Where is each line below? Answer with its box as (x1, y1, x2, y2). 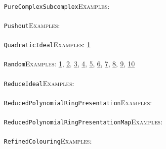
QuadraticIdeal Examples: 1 (4, 39, 90, 50)
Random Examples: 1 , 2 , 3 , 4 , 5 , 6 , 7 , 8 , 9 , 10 (4, 59, 135, 69)
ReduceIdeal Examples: (4, 78, 74, 88)
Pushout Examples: (4, 20, 60, 30)
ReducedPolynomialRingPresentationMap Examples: (4, 117, 163, 127)
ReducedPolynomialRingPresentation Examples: (4, 97, 152, 107)
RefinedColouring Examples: (4, 136, 92, 146)
